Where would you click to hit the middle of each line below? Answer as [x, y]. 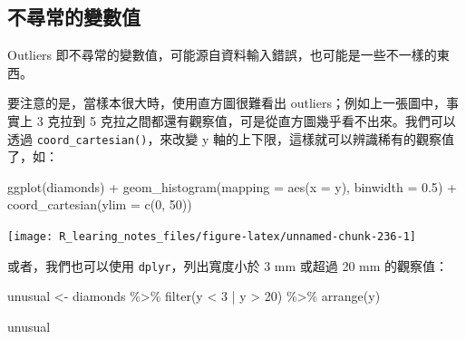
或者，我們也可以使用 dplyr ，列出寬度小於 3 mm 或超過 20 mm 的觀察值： [228, 265]
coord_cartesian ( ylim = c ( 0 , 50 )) [100, 204]
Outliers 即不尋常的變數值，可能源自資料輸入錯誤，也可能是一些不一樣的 [222, 55]
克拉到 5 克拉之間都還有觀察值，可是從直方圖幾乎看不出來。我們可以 [252, 120]
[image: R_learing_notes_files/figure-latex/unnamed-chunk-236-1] [212, 237]
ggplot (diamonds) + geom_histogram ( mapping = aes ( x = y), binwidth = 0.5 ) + [232, 186]
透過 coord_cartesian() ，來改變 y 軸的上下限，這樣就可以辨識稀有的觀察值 [231, 138]
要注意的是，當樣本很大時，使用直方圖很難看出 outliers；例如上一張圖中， [227, 103]
